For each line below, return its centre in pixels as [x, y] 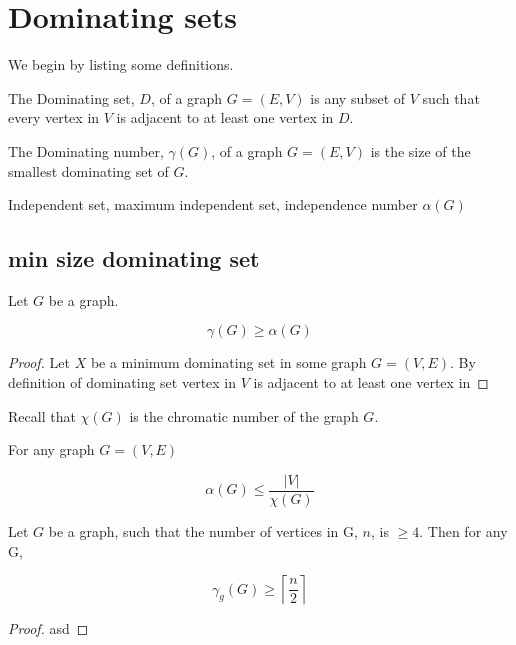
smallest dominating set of [88, 170]
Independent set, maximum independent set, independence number [213, 204]
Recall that [42, 415]
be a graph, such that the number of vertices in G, [203, 530]
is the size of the [420, 150]
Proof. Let [39, 362]
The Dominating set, [71, 97]
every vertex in [54, 117]
